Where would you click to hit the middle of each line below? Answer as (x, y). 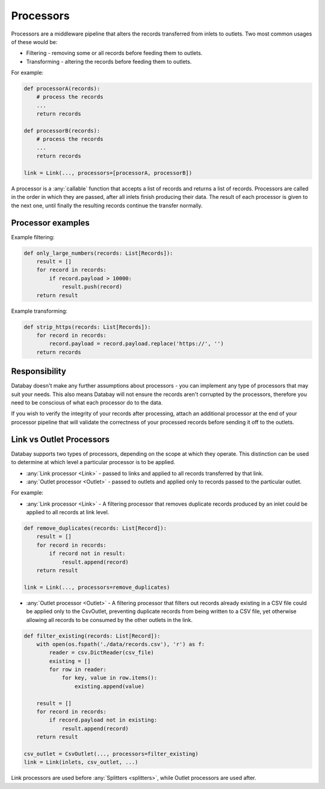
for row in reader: (78, 670)
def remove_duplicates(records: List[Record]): (95, 528)
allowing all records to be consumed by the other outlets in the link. (109, 620)
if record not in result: (87, 554)
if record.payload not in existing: (103, 720)
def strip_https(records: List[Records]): (87, 327)
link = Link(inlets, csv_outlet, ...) (81, 762)
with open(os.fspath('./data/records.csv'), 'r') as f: (121, 644)
